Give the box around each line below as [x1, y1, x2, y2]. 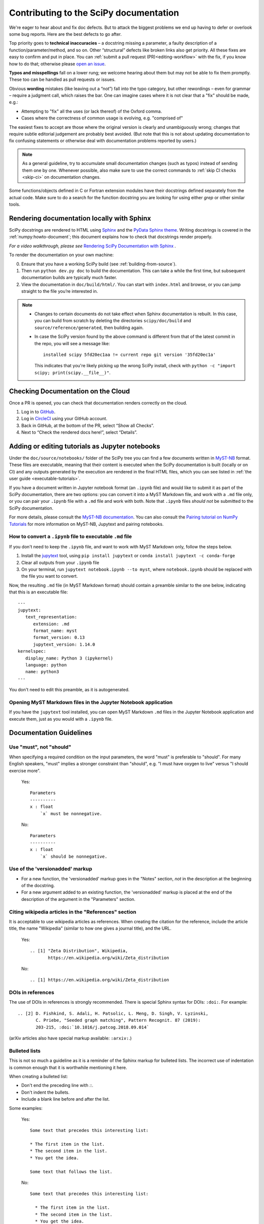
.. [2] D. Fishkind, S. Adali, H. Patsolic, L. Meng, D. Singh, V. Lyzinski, [18, 1011, 209, 1016]
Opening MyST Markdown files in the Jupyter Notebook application [9, 699, 173, 706]
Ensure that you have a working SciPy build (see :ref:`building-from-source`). [21, 261, 177, 267]
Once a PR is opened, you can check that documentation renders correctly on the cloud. [9, 400, 188, 406]
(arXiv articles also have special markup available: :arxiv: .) [9, 1036, 132, 1041]
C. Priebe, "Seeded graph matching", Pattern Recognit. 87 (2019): [36, 1017, 201, 1023]
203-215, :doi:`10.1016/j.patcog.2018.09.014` [36, 1024, 149, 1030]
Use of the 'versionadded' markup [9, 866, 92, 872]
